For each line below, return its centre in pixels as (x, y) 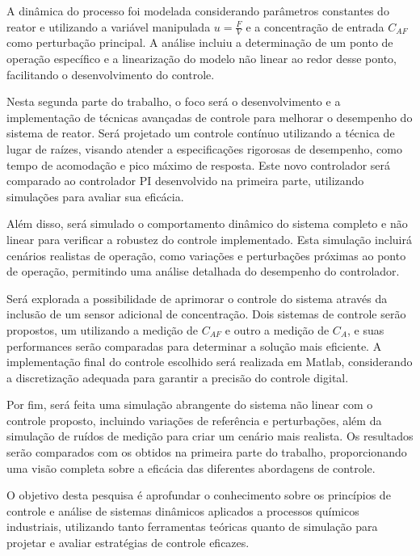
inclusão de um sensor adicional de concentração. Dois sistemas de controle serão (206, 314)
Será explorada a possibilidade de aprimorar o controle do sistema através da (197, 298)
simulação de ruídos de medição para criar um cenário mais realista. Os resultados (210, 436)
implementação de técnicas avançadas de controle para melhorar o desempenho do (210, 117)
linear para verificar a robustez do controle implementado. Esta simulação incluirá (209, 239)
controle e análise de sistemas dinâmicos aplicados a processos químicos (183, 510)
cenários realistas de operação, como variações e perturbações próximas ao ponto (206, 255)
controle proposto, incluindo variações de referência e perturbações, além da (194, 420)
